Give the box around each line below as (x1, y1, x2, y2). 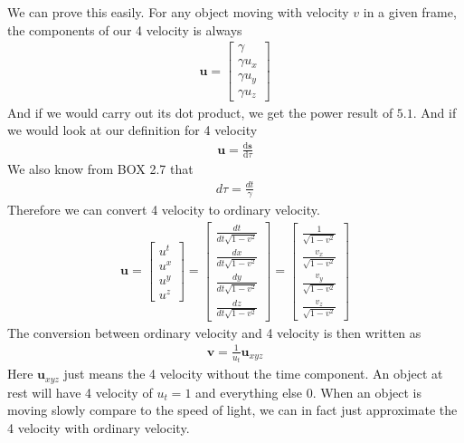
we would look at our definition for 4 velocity (7, 120, 258, 140)
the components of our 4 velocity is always (7, 20, 242, 39)
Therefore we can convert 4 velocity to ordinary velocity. (7, 200, 320, 219)
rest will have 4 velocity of (7, 382, 153, 401)
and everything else (195, 382, 302, 401)
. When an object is (312, 382, 421, 401)
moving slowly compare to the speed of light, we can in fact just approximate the (7, 400, 458, 419)
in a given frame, (363, 3, 457, 21)
